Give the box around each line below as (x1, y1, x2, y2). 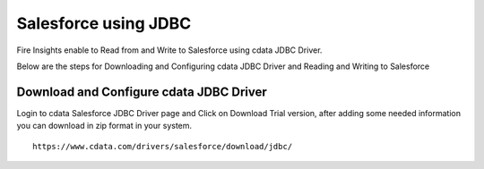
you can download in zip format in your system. (16, 121, 193, 131)
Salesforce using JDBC (16, 13, 192, 33)
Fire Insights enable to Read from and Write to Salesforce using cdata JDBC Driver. (16, 45, 323, 55)
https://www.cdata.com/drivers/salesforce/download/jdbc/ (32, 141, 293, 151)
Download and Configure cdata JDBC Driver (16, 84, 268, 99)
